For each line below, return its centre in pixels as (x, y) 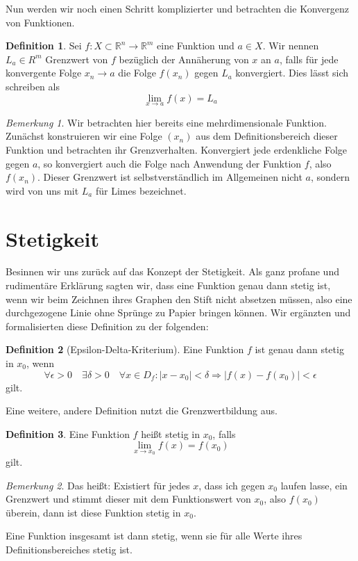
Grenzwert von (77, 59)
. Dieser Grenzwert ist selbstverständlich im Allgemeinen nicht (170, 177)
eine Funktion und (196, 46)
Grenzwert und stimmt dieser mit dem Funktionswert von (128, 499)
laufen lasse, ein (314, 485)
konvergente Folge (44, 73)
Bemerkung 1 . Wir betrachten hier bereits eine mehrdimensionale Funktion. (166, 122)
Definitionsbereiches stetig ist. (69, 549)
